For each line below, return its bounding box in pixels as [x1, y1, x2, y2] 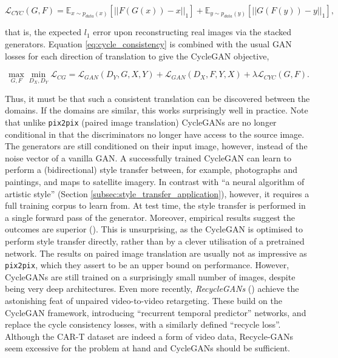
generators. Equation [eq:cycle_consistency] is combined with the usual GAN [5, 38, 292, 50]
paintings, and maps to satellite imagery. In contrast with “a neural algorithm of [5, 175, 305, 188]
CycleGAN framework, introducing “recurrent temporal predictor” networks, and [5, 306, 306, 319]
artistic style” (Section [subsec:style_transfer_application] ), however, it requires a [5, 187, 309, 200]
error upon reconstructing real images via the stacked [93, 25, 292, 38]
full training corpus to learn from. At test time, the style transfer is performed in [5, 199, 306, 212]
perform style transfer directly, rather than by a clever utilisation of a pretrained [5, 235, 305, 247]
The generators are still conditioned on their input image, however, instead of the [5, 140, 308, 152]
